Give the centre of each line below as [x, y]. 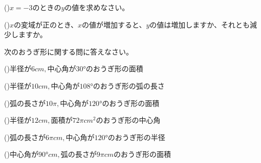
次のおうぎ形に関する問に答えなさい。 [69, 51]
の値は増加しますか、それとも [200, 24]
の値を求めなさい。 [97, 7]
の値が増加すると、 [114, 24]
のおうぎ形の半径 [136, 137]
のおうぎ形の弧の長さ [129, 85]
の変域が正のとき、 [46, 24]
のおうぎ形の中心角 [128, 120]
